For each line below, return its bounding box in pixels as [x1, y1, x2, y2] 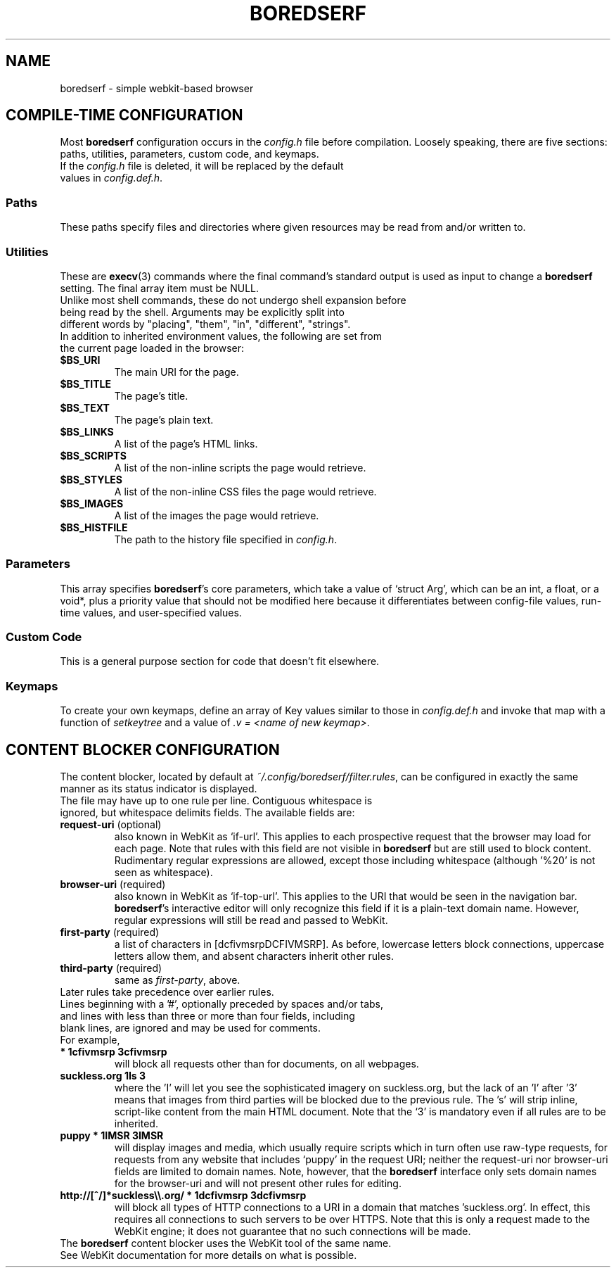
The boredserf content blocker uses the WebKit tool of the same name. [60, 1237, 392, 1250]
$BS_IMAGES [60, 497, 124, 509]
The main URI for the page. [114, 365, 239, 378]
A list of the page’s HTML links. [114, 437, 258, 450]
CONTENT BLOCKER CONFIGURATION [6, 740, 280, 759]
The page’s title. [114, 389, 188, 402]
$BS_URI [60, 353, 101, 366]
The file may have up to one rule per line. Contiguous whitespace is [60, 794, 373, 807]
